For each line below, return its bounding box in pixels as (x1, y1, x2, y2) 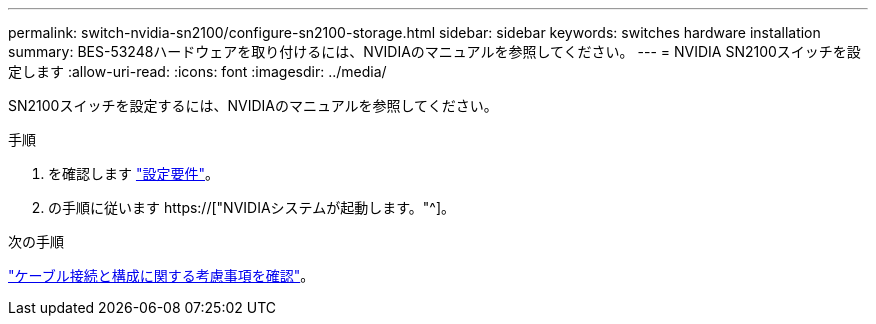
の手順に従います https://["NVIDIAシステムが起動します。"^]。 (48, 199, 455, 216)
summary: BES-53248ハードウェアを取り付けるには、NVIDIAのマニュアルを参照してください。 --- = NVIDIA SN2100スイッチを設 (8, 43, 861, 60)
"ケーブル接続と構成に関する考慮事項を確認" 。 (8, 267, 315, 284)
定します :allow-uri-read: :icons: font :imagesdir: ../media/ (8, 63, 387, 80)
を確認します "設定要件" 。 (48, 165, 219, 182)
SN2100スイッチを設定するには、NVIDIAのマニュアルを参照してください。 (8, 97, 498, 114)
